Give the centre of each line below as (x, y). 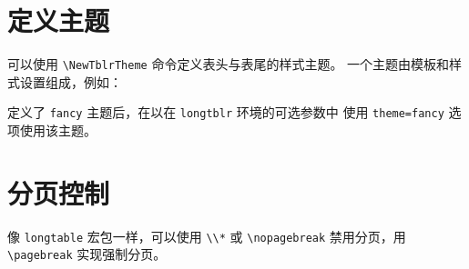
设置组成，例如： (71, 81)
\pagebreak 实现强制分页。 (87, 254)
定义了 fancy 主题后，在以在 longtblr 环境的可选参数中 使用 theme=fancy (226, 112)
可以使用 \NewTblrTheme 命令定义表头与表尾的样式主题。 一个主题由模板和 (229, 64)
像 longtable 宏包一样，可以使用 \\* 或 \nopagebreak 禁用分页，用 (207, 236)
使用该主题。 (58, 130)
